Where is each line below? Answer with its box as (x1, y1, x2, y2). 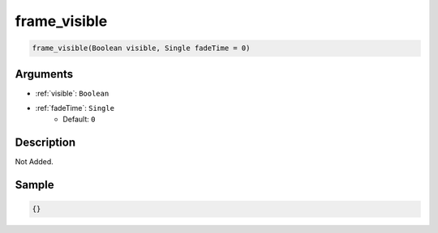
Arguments (15, 67, 74, 81)
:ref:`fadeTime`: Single (35, 104, 115, 113)
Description (15, 136, 76, 150)
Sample (15, 178, 54, 192)
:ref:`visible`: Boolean (35, 88, 109, 98)
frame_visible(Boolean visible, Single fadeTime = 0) (32, 44, 251, 53)
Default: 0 (62, 114, 96, 125)
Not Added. (15, 157, 54, 167)
